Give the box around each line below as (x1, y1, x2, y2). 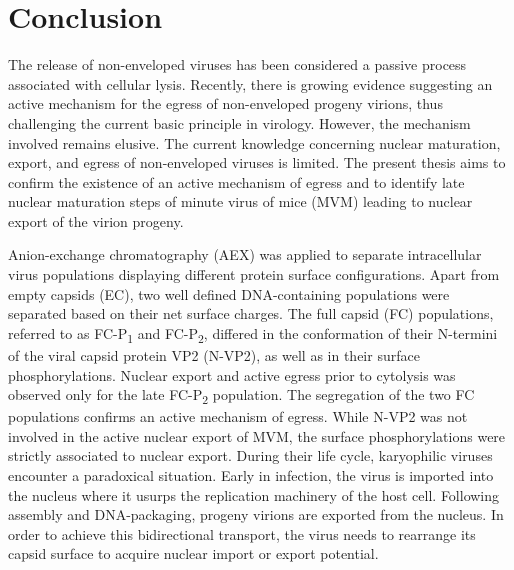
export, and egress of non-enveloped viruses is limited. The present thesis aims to (8, 152, 506, 173)
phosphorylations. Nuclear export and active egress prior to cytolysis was (8, 364, 456, 385)
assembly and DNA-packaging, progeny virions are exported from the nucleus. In (8, 504, 504, 525)
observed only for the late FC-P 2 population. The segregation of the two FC (8, 384, 475, 407)
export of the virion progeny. (8, 210, 184, 231)
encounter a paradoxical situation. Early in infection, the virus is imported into (8, 465, 494, 486)
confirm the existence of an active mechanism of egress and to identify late (8, 171, 465, 192)
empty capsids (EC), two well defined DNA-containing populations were (8, 283, 450, 304)
